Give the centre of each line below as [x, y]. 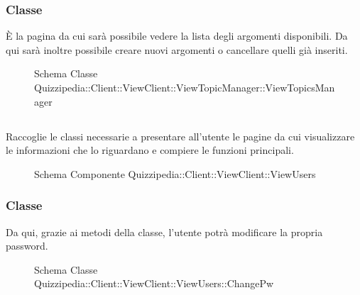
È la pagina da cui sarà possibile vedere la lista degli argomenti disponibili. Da [177, 36]
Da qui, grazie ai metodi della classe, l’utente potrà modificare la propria [164, 232]
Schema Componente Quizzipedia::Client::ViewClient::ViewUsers [175, 173]
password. [27, 246]
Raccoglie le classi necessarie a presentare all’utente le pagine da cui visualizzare [180, 136]
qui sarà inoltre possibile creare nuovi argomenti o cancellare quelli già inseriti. [177, 49]
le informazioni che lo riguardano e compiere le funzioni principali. [150, 150]
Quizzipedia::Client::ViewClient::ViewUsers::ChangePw [154, 283]
